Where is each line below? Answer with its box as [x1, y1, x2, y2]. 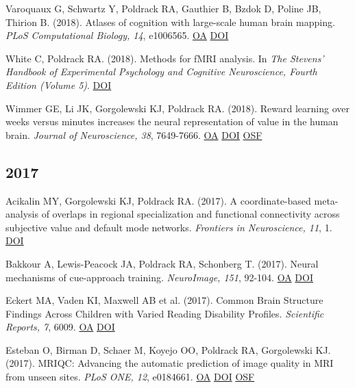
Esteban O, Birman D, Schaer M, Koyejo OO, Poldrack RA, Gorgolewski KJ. [5, 342, 331, 357]
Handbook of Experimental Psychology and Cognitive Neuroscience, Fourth [5, 64, 317, 79]
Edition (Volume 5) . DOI [5, 77, 112, 92]
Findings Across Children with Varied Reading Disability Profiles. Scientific [5, 306, 324, 320]
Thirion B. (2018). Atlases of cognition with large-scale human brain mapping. [5, 14, 335, 29]
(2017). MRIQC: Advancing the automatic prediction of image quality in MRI [5, 356, 334, 370]
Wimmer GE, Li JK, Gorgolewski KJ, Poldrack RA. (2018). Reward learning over [5, 101, 350, 115]
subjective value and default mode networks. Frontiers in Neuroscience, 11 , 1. [5, 220, 332, 234]
